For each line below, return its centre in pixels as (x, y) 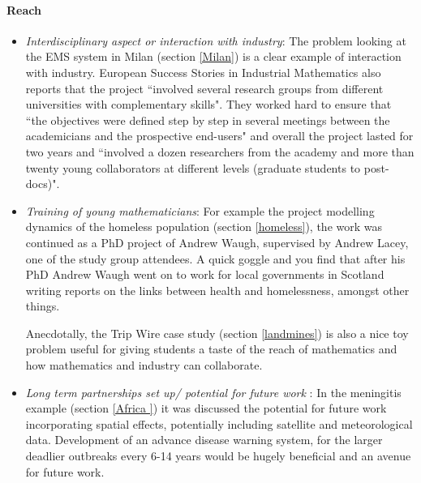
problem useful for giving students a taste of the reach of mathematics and (211, 349)
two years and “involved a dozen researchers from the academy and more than (220, 151)
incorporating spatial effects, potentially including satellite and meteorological (219, 423)
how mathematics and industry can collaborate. (144, 365)
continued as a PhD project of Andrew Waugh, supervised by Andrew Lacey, (217, 242)
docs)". (43, 184)
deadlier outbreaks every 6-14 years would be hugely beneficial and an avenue (218, 456)
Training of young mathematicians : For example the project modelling (200, 210)
